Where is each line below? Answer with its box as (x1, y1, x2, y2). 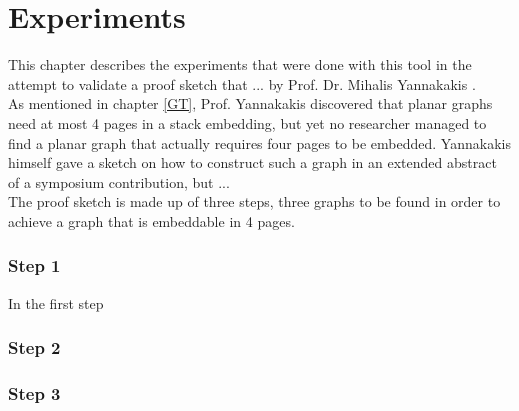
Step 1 (8, 253, 61, 278)
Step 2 (8, 335, 61, 360)
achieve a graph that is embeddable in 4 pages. (8, 210, 295, 231)
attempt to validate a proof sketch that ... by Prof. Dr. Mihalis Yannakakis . (8, 73, 476, 94)
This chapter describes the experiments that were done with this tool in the (8, 54, 472, 75)
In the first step (8, 292, 104, 313)
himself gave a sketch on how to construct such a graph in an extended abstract (8, 152, 497, 173)
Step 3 (8, 381, 61, 406)
